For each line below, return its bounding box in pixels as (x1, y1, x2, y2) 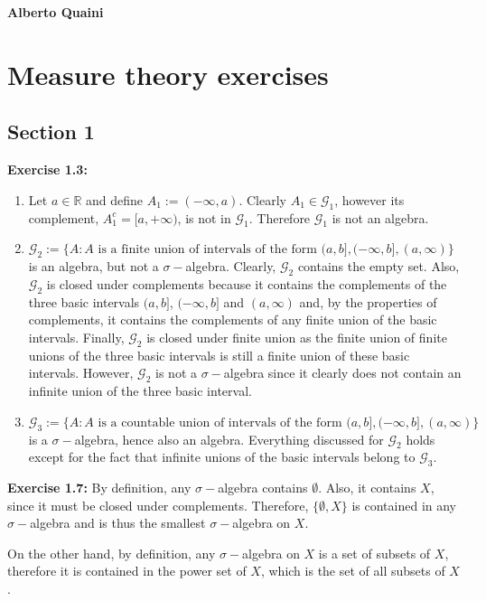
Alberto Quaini (7, 3, 104, 21)
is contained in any (351, 495, 457, 514)
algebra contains (218, 478, 308, 497)
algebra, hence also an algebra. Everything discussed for (74, 429, 384, 448)
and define (85, 190, 144, 209)
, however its (334, 190, 405, 209)
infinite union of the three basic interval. (28, 381, 252, 400)
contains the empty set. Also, (297, 257, 460, 276)
